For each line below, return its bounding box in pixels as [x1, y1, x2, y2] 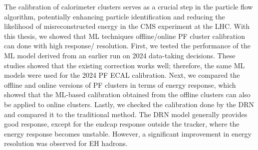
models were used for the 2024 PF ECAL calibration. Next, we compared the [4, 70, 240, 80]
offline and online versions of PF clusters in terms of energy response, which [4, 79, 236, 90]
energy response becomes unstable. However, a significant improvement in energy [4, 128, 252, 139]
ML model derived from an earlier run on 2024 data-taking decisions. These [4, 50, 236, 60]
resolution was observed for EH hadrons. [4, 138, 128, 149]
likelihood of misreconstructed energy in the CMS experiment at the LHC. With [4, 21, 250, 31]
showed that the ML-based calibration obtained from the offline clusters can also [4, 89, 251, 100]
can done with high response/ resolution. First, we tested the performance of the [4, 40, 251, 51]
